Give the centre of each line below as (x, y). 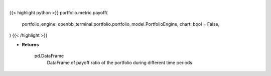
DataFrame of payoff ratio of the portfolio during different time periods (120, 63)
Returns (30, 44)
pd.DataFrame (49, 56)
